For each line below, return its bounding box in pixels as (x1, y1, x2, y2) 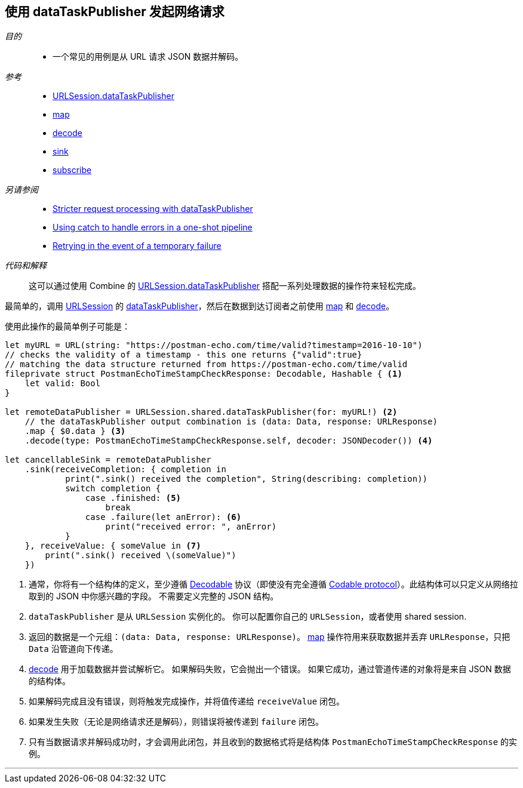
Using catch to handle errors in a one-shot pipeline (53, 222, 253, 233)
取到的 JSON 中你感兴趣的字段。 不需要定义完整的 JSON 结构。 (29, 591, 279, 602)
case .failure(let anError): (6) (85, 512, 242, 522)
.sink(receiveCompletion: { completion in (24, 464, 226, 475)
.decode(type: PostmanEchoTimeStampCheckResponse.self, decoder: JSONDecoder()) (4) (24, 436, 433, 446)
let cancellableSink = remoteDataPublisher (5, 455, 211, 465)
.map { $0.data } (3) (24, 426, 126, 436)
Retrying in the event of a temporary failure (53, 241, 221, 251)
